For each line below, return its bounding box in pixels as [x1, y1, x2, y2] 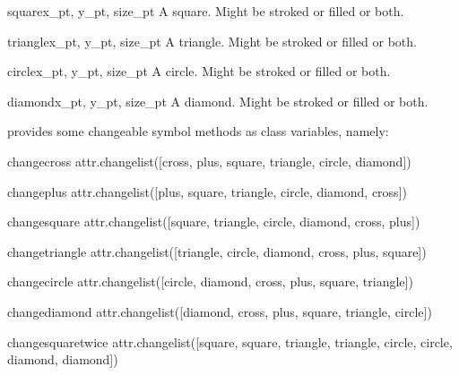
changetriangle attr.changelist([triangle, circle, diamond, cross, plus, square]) [7, 242, 427, 260]
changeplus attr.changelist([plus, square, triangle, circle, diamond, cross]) [7, 182, 407, 200]
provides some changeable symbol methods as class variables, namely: [7, 122, 389, 141]
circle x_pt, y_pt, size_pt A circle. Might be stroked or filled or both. [7, 62, 391, 81]
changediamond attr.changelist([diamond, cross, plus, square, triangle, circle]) [7, 302, 432, 320]
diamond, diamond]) [7, 350, 118, 369]
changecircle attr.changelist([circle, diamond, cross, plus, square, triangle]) [7, 272, 413, 291]
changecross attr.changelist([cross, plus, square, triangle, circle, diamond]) [7, 151, 411, 170]
